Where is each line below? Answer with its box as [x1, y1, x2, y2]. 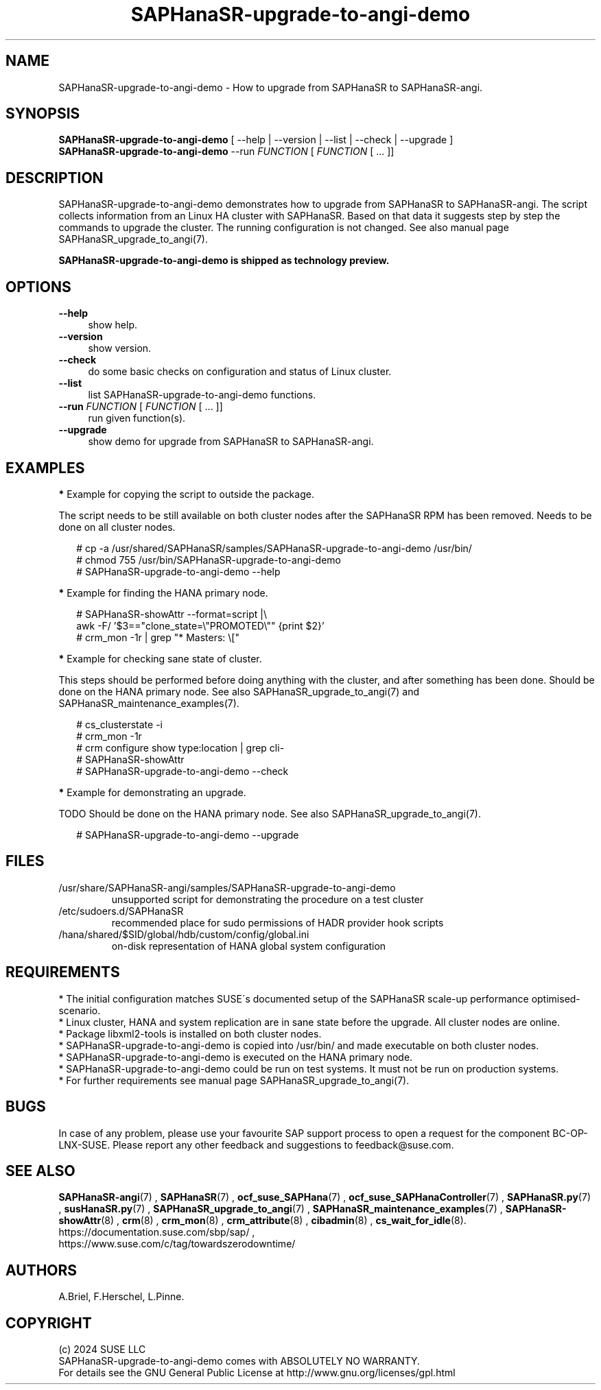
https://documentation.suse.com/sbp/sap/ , [58, 1226, 255, 1238]
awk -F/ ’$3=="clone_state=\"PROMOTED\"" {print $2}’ [76, 619, 325, 632]
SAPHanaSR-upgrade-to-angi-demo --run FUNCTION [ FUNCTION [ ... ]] [58, 145, 394, 158]
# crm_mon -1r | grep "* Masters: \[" [76, 631, 239, 643]
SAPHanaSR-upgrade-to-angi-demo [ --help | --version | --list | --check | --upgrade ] [58, 134, 453, 146]
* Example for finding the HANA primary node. [58, 586, 268, 599]
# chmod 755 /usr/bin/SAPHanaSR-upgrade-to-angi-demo [76, 553, 341, 566]
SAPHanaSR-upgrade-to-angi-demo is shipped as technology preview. [58, 254, 390, 267]
